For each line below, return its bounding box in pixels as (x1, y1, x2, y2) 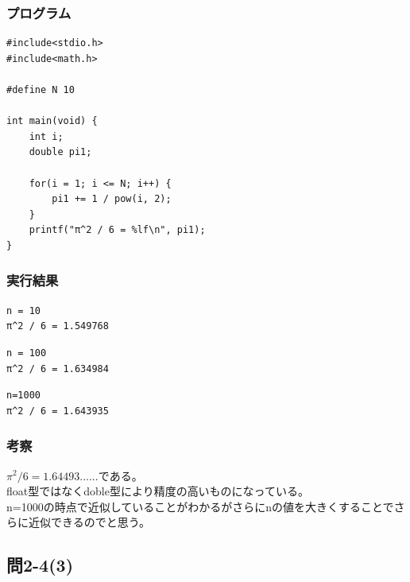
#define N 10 (6, 84, 75, 95)
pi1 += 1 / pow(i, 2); (52, 193, 172, 205)
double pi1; (29, 146, 92, 158)
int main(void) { (6, 115, 98, 127)
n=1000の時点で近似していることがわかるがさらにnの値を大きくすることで (6, 498, 394, 514)
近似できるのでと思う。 (28, 514, 150, 530)
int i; (29, 130, 64, 142)
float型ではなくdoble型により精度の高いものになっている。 (6, 483, 309, 499)
